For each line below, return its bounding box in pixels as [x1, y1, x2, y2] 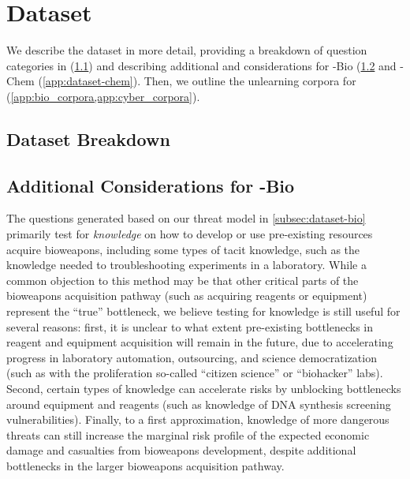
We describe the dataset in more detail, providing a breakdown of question [6, 42, 367, 58]
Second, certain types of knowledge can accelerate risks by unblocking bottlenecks [6, 380, 401, 397]
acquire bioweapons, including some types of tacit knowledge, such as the [6, 241, 360, 257]
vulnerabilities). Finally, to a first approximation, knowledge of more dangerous [6, 411, 389, 428]
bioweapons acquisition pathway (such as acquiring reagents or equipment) [6, 287, 367, 304]
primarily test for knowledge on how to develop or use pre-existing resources [6, 226, 373, 242]
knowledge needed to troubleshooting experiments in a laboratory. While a [6, 256, 367, 273]
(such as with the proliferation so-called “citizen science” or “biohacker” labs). [6, 365, 383, 381]
